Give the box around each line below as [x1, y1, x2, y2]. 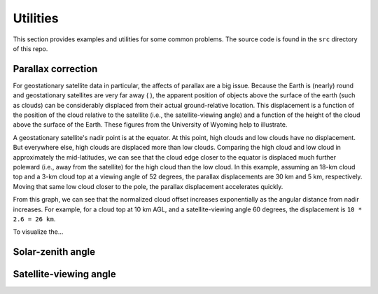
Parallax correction [13, 63, 98, 75]
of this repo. [13, 44, 48, 52]
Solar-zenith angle [13, 246, 96, 258]
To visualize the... [13, 227, 64, 236]
